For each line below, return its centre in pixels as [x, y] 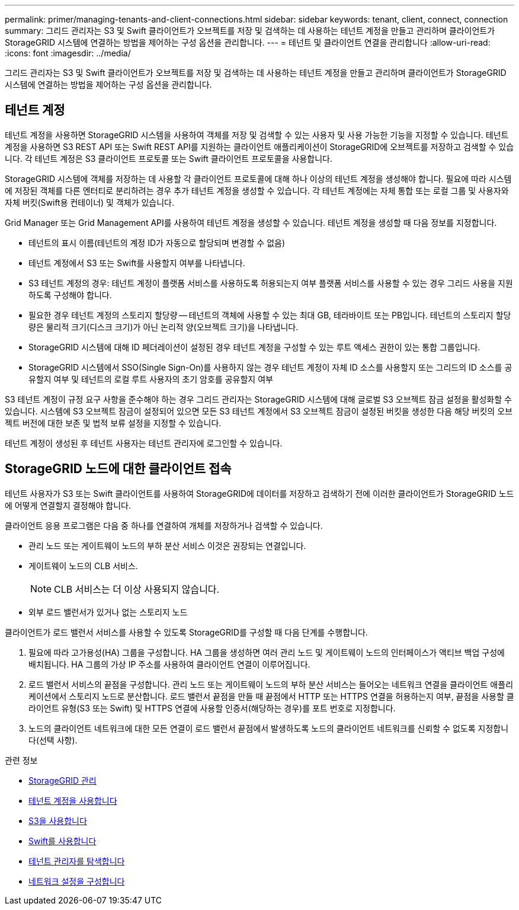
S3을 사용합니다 [58, 820]
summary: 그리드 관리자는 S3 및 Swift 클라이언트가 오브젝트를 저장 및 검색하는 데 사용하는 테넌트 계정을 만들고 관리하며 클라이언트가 [250, 31]
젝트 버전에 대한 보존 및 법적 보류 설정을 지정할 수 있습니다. [113, 423]
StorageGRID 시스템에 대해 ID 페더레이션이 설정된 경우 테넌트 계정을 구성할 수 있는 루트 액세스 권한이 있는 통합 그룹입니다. [254, 347]
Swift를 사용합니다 [63, 841]
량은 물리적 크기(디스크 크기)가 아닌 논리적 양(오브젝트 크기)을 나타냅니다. [164, 327]
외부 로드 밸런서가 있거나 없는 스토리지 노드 [108, 612]
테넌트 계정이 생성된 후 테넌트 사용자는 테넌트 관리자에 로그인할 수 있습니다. [144, 443]
